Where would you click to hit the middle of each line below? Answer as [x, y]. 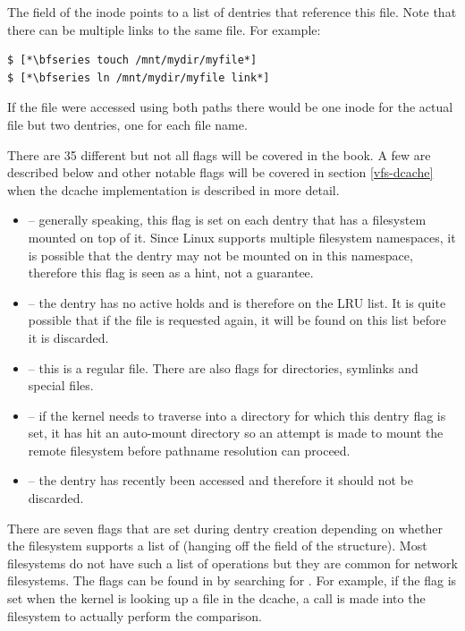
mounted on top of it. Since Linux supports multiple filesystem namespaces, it [242, 237]
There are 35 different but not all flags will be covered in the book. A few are [219, 154]
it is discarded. [68, 337]
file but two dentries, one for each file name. [127, 124]
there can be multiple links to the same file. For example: [164, 29]
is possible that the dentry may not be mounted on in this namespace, [220, 255]
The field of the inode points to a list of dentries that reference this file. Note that [232, 12]
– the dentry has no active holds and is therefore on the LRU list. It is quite [237, 302]
